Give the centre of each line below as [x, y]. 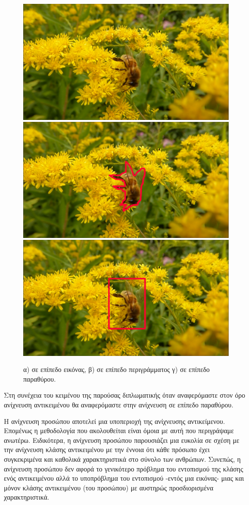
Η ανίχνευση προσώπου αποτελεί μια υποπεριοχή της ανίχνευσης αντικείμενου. [115, 421]
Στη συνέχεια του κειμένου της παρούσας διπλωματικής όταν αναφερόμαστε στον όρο [124, 395]
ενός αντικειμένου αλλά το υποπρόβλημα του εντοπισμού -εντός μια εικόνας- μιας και [124, 478]
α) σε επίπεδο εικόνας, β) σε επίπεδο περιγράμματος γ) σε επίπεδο [117, 369]
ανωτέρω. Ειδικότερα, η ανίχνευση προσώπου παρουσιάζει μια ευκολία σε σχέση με [122, 440]
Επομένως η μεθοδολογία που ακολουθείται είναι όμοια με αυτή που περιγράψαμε [119, 430]
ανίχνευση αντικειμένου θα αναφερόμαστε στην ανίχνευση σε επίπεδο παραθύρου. [119, 405]
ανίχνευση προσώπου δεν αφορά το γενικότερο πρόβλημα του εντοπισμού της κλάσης [124, 468]
